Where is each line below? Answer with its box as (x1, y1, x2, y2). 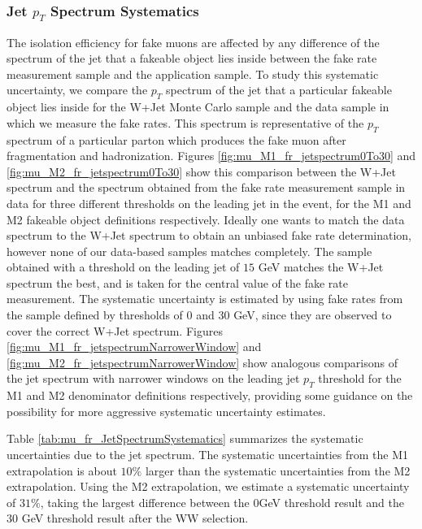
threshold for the (318, 370, 402, 387)
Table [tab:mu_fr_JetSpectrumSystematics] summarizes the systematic (7, 430, 363, 447)
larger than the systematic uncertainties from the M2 (145, 462, 411, 479)
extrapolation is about (7, 462, 117, 479)
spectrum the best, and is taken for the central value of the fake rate (7, 274, 348, 291)
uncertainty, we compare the (7, 81, 148, 98)
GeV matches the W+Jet (258, 258, 384, 275)
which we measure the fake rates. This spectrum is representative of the (7, 114, 364, 131)
